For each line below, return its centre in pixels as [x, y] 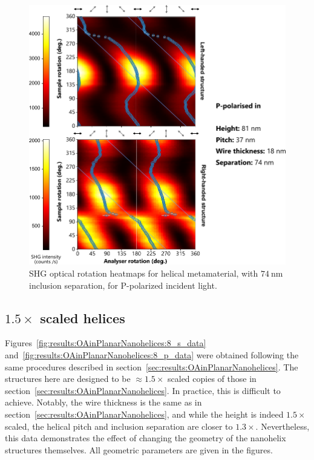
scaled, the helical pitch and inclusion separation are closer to [119, 426]
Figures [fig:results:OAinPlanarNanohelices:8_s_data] [106, 343]
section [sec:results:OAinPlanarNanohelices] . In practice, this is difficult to [143, 390]
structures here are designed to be [68, 379]
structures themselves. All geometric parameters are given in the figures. [139, 449]
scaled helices [83, 317]
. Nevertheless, [283, 426]
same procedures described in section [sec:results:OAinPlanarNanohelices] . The [152, 366]
